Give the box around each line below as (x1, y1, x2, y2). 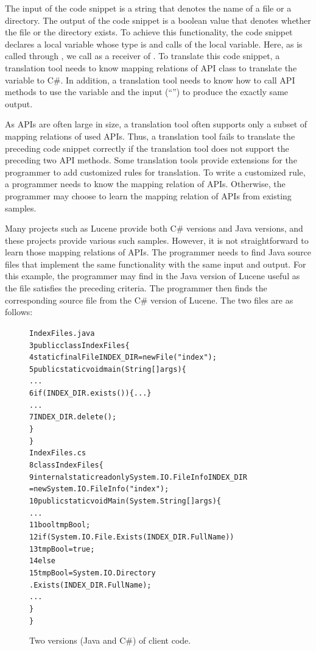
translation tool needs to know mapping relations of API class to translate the (5, 61, 297, 74)
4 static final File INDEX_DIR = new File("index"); (29, 353, 217, 362)
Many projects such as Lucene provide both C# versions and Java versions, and (5, 222, 303, 235)
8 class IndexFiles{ (29, 461, 104, 470)
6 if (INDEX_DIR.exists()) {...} (29, 389, 152, 398)
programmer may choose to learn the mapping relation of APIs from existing (5, 189, 292, 202)
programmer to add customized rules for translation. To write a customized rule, (5, 165, 306, 178)
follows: (5, 305, 33, 318)
